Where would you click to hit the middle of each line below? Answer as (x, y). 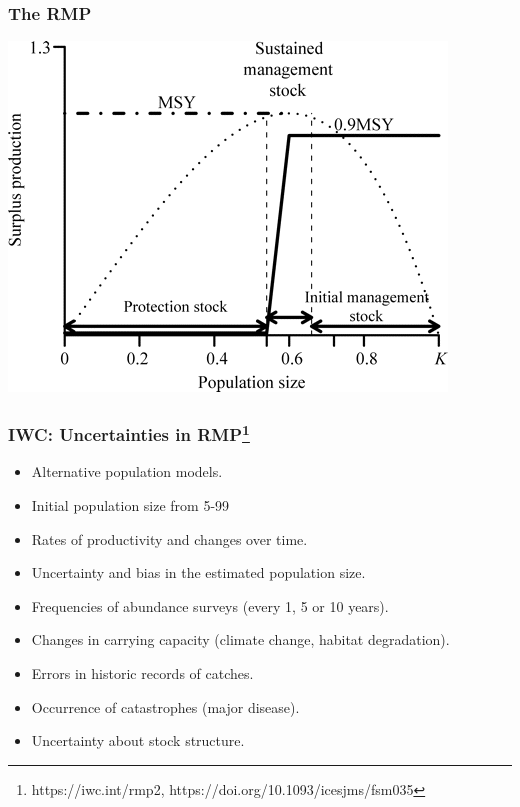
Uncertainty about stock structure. (138, 740)
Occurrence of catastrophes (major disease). (165, 706)
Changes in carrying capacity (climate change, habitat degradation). (240, 639)
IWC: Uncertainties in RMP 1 (129, 433)
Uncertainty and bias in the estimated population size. (198, 572)
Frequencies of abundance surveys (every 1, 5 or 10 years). (210, 605)
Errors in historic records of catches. (142, 673)
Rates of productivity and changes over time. (169, 538)
